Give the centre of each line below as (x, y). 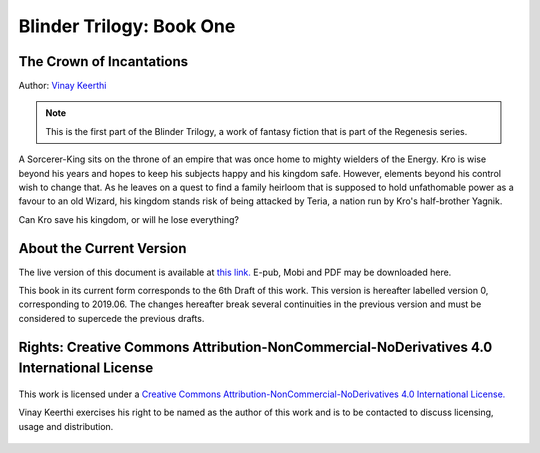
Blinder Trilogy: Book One (127, 26)
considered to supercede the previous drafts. (111, 318)
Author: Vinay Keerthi (62, 86)
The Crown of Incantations (103, 61)
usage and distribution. (66, 426)
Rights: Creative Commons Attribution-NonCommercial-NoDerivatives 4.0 (255, 346)
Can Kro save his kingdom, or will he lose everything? (129, 219)
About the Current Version (102, 248)
